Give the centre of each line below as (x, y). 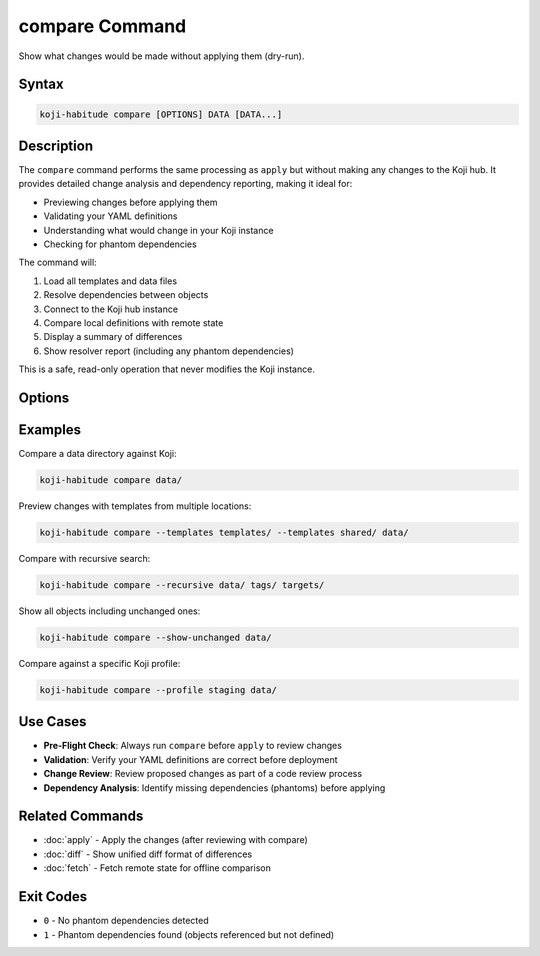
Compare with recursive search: (84, 558)
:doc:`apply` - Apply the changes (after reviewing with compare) (176, 840)
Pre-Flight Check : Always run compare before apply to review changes (192, 746)
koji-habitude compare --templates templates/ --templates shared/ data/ (224, 532)
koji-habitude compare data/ (111, 480)
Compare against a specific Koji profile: (99, 663)
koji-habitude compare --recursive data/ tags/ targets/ (182, 584)
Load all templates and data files (110, 281)
